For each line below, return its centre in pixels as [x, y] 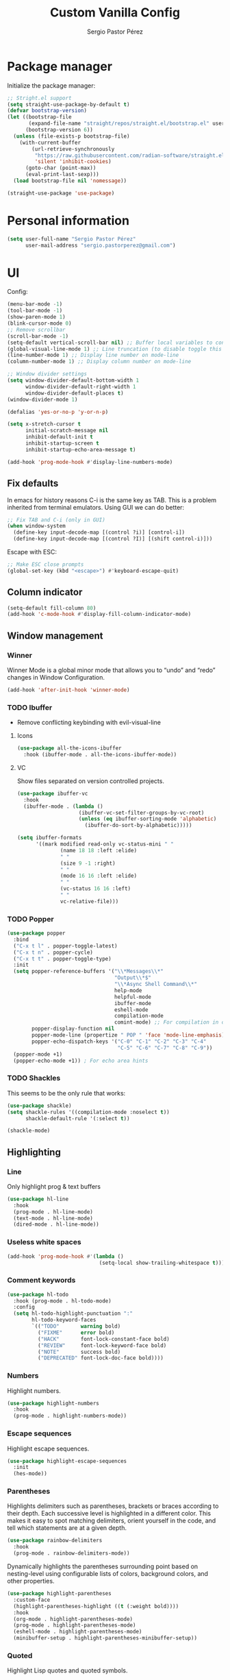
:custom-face [32, 1600]
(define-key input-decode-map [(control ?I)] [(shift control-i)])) [113, 539]
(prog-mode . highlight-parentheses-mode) [75, 1625]
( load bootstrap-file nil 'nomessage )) [70, 181]
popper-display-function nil [73, 1029]
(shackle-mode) [29, 1131]
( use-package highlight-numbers [53, 1403]
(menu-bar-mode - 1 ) [35, 304]
